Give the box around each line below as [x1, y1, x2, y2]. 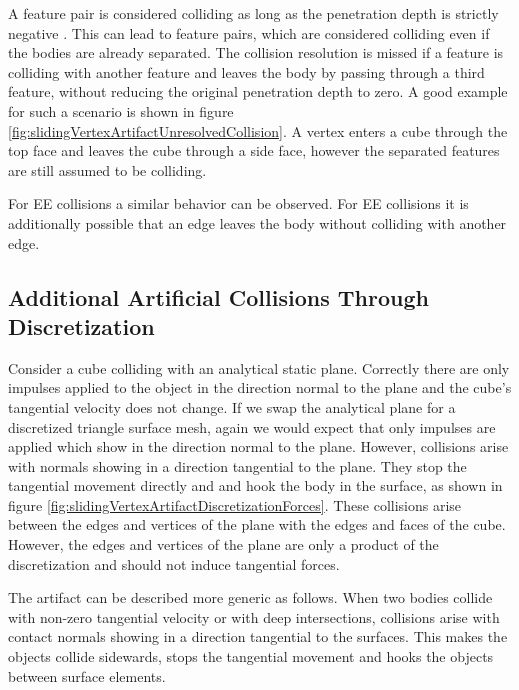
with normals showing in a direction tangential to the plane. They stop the [8, 455, 467, 476]
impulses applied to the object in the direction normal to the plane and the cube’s [8, 377, 512, 398]
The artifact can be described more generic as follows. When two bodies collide [8, 587, 493, 608]
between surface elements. [8, 665, 166, 686]
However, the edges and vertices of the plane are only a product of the [8, 534, 439, 555]
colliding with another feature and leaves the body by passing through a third [8, 61, 485, 82]
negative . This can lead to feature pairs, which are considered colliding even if [8, 22, 490, 43]
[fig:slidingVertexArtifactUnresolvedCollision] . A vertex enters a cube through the [8, 120, 508, 141]
